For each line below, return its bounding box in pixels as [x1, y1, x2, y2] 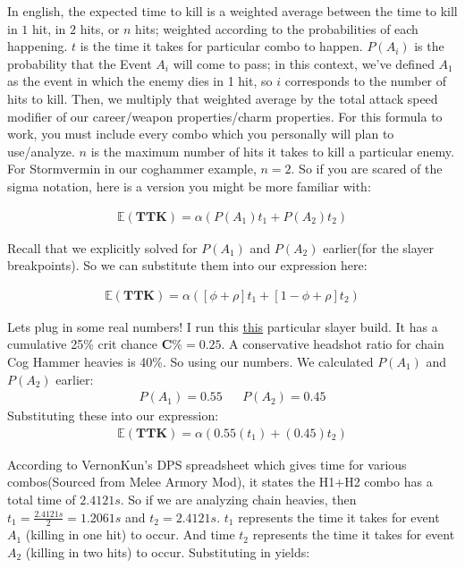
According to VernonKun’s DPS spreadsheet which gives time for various [7, 454, 407, 473]
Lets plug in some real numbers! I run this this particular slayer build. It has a [7, 317, 438, 335]
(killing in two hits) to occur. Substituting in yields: [25, 543, 310, 562]
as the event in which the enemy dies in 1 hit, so [7, 72, 273, 90]
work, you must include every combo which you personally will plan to [7, 124, 394, 143]
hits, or [80, 19, 120, 38]
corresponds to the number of [284, 72, 447, 90]
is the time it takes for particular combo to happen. [80, 37, 363, 55]
